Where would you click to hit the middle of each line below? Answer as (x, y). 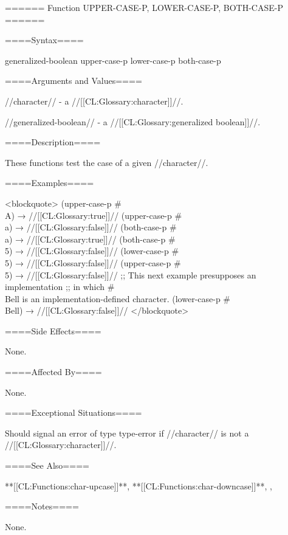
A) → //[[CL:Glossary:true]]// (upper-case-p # (94, 215)
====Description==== (53, 142)
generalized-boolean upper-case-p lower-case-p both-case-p (113, 60)
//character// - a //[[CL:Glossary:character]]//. (94, 101)
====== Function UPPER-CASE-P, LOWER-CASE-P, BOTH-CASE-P (144, 7)
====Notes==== (42, 506)
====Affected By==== (53, 372)
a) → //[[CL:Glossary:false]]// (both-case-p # (91, 227)
